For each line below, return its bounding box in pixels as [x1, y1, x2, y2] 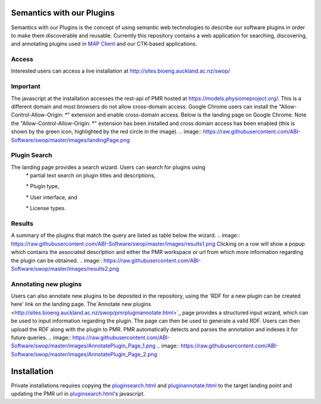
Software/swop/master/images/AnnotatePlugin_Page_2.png [11, 350, 158, 358]
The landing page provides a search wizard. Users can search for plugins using [11, 164, 206, 171]
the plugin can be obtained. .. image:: [11, 256, 102, 264]
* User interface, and [26, 193, 77, 201]
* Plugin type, [26, 183, 59, 190]
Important [11, 82, 41, 90]
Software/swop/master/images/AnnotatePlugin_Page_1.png [11, 342, 156, 349]
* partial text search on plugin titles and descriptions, [26, 172, 156, 179]
